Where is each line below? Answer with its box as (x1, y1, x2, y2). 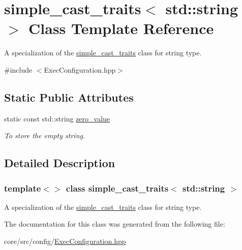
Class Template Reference (28, 18, 214, 39)
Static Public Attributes (4, 89, 134, 105)
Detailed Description (4, 155, 115, 171)
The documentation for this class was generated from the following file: (4, 218, 225, 229)
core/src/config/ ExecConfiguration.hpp (4, 236, 126, 246)
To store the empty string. (4, 130, 85, 141)
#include (4, 64, 33, 75)
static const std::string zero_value (4, 113, 110, 123)
